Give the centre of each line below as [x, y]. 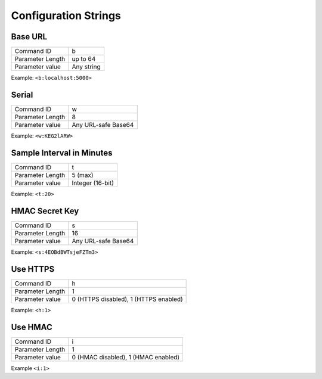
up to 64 [84, 59]
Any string [86, 67]
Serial [22, 94]
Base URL [29, 37]
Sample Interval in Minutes [62, 153]
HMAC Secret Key [45, 211]
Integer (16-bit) [93, 183]
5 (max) [83, 175]
